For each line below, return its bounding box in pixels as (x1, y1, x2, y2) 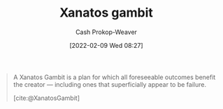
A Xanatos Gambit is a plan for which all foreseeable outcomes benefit (13, 73, 216, 81)
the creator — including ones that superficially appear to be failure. (13, 80, 207, 88)
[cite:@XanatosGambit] (13, 94, 80, 102)
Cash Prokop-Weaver (75, 28, 138, 36)
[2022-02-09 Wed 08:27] (69, 41, 144, 49)
